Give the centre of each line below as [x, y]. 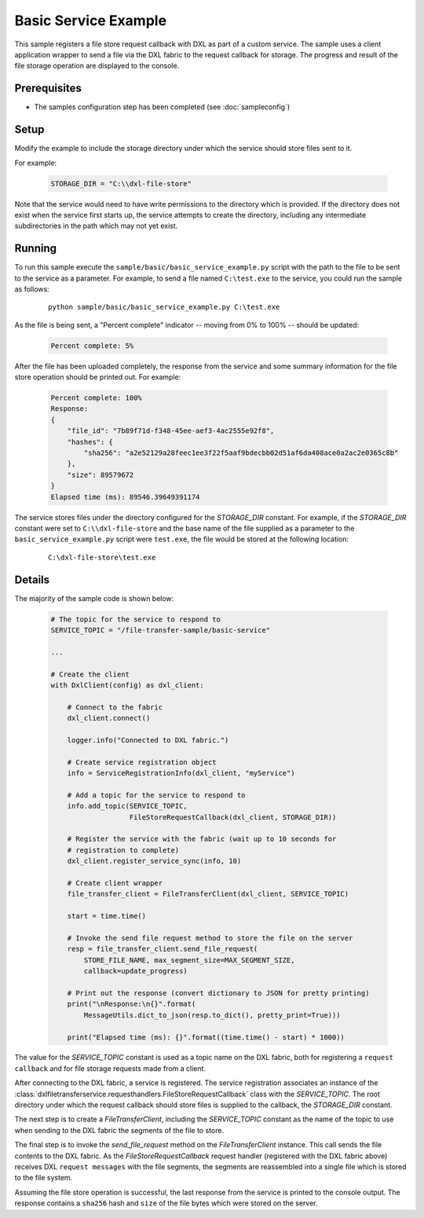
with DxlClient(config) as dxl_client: [127, 685]
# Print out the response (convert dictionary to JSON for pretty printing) [218, 993]
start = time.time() [107, 916]
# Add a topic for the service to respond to [156, 795]
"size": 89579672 [101, 475]
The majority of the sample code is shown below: [94, 598]
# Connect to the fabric [115, 707]
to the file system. [44, 1178]
